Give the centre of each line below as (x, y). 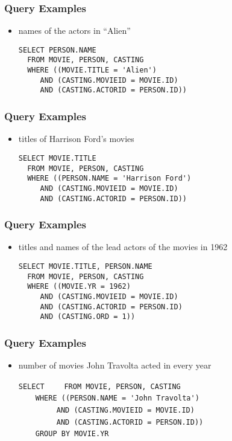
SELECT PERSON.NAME (57, 50)
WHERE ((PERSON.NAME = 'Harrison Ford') (109, 179)
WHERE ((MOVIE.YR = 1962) (79, 287)
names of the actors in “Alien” (74, 31)
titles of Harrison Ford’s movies (76, 139)
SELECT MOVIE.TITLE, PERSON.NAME (85, 266)
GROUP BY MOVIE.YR (72, 434)
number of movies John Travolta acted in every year (115, 365)
